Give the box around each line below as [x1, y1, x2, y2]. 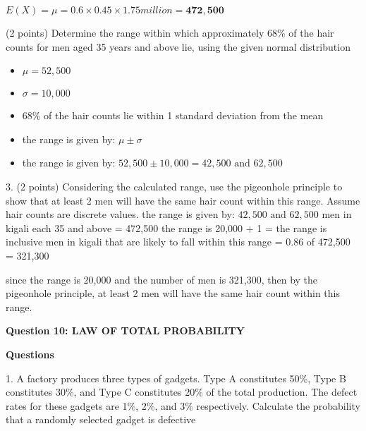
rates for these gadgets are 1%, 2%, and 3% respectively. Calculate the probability [6, 398, 360, 413]
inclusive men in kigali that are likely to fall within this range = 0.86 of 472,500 [6, 234, 350, 249]
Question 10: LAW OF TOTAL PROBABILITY [6, 323, 245, 338]
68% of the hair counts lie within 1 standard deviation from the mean [22, 108, 324, 123]
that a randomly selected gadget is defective [6, 412, 196, 427]
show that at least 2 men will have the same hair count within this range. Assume [6, 193, 360, 207]
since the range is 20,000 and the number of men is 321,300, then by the [6, 272, 318, 286]
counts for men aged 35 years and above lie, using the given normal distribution [6, 39, 350, 54]
